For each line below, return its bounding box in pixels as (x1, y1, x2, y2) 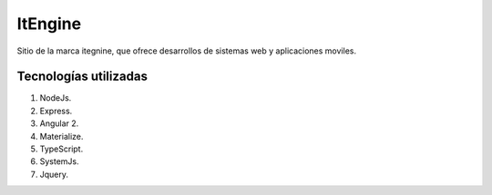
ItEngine (16, 14, 82, 34)
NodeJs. (39, 93, 72, 103)
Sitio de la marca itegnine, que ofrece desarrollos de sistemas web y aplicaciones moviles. (16, 45, 357, 56)
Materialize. (39, 131, 84, 141)
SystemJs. (39, 156, 79, 167)
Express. (39, 105, 73, 116)
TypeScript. (39, 143, 84, 154)
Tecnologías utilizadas (16, 69, 148, 84)
